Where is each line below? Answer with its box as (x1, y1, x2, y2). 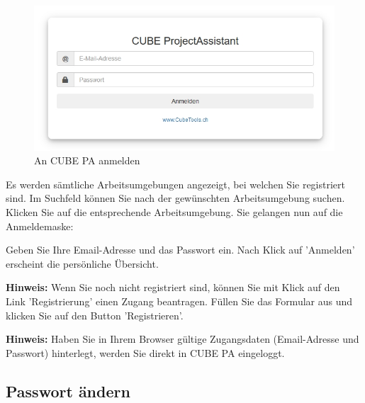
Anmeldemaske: (6, 218, 74, 233)
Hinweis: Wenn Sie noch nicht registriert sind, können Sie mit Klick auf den (6, 280, 340, 295)
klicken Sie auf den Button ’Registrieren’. (6, 307, 184, 322)
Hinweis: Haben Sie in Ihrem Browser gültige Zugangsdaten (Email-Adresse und (6, 331, 359, 346)
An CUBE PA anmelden (34, 153, 140, 168)
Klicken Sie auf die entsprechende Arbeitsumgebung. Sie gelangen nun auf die (6, 205, 343, 219)
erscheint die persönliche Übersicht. (6, 256, 159, 271)
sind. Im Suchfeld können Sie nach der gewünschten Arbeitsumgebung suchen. (6, 191, 345, 205)
